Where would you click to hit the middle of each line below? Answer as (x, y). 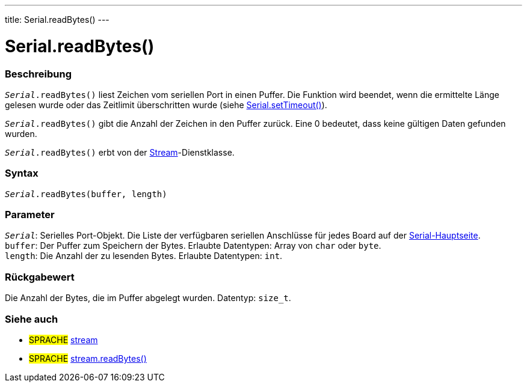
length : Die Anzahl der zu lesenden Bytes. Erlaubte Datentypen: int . (144, 256)
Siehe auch (32, 319)
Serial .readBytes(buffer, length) (86, 194)
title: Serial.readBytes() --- (57, 20)
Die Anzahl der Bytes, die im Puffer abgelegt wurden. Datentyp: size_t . (148, 298)
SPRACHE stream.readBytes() (88, 358)
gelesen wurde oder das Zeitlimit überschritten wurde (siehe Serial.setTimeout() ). (166, 105)
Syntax (22, 173)
